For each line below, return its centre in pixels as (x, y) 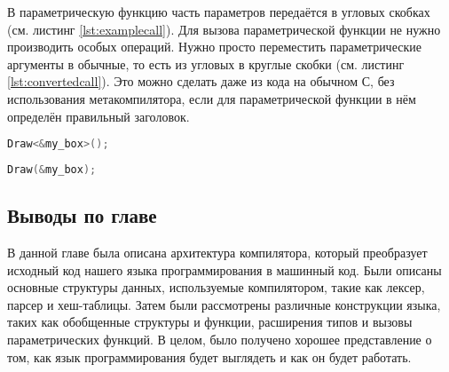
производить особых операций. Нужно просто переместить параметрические (214, 47)
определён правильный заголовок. (98, 116)
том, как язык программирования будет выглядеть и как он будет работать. (209, 356)
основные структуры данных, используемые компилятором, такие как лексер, (216, 287)
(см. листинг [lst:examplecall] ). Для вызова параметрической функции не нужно (224, 29)
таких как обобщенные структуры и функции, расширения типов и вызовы (210, 322)
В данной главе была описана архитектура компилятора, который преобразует (217, 253)
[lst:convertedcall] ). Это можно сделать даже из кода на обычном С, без (201, 81)
